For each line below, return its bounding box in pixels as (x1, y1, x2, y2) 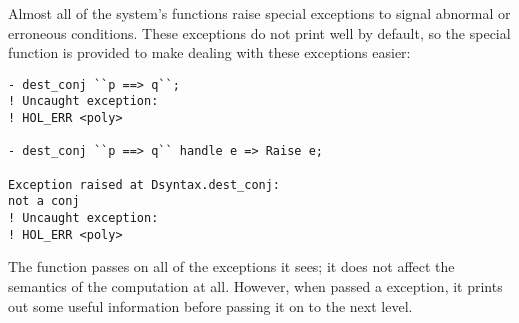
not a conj (8, 194, 80, 209)
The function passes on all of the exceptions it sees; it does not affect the (8, 256, 455, 277)
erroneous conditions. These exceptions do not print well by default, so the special (8, 22, 511, 43)
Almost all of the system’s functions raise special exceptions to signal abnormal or (8, 3, 511, 23)
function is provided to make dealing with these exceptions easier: (8, 42, 411, 63)
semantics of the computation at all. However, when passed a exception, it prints (8, 275, 503, 296)
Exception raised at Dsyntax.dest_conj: (8, 177, 281, 192)
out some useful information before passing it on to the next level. (8, 295, 413, 316)
